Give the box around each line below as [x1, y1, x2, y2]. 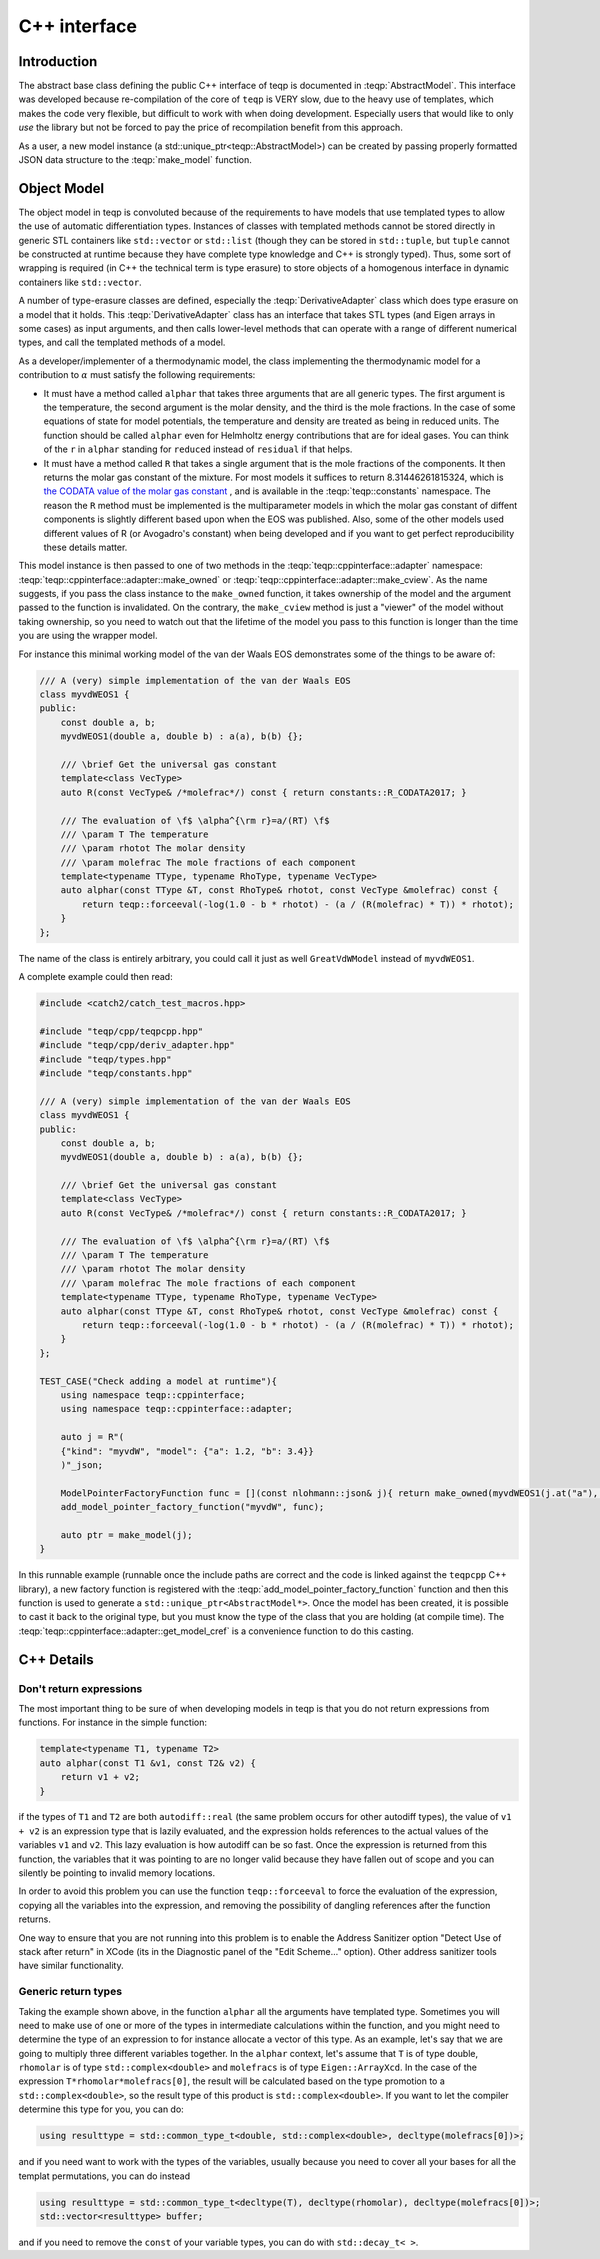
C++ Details [18, 1651, 94, 1668]
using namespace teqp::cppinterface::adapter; [60, 1403, 294, 1415]
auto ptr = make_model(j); [60, 1529, 194, 1540]
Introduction [18, 53, 98, 70]
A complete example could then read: [18, 971, 174, 983]
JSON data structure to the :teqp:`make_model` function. [18, 154, 252, 166]
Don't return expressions [18, 1681, 143, 1695]
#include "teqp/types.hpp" [39, 1053, 172, 1065]
